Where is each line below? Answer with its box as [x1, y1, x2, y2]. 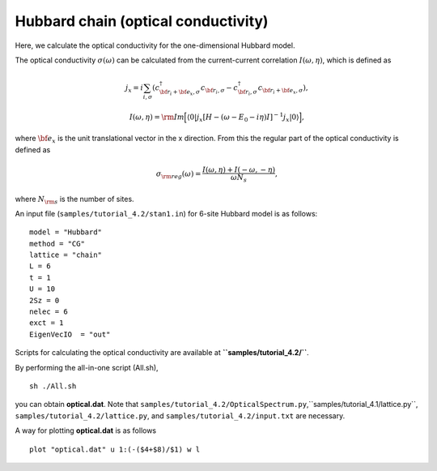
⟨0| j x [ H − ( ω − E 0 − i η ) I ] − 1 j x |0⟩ [186, 111, 299, 123]
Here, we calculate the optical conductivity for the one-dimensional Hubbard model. [15, 41, 295, 50]
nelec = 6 [29, 307, 68, 316]
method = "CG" [29, 239, 85, 248]
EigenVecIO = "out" [29, 329, 111, 339]
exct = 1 [29, 319, 64, 328]
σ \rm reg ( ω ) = [155, 169, 202, 181]
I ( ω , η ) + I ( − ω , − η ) [202, 165, 276, 174]
